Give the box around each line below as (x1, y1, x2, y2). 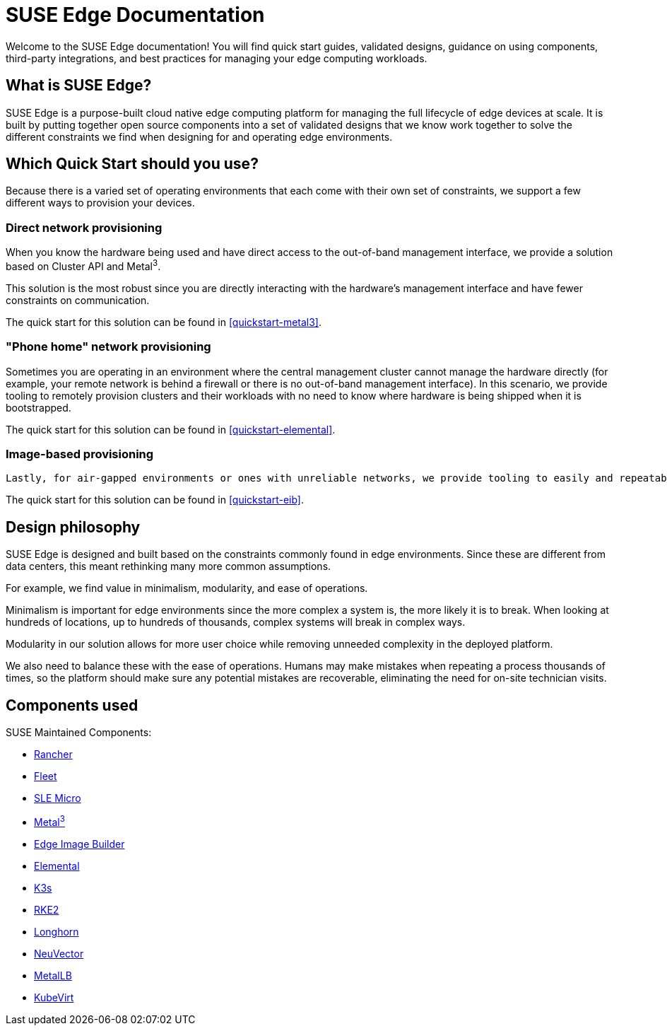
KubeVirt (34, 991, 74, 1003)
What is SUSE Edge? (6, 76, 152, 95)
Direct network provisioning (6, 220, 163, 235)
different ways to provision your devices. (6, 197, 195, 209)
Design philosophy (6, 518, 141, 536)
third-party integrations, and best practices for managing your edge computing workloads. (6, 52, 427, 64)
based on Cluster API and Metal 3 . (6, 258, 161, 272)
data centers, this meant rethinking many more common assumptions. (6, 560, 331, 573)
